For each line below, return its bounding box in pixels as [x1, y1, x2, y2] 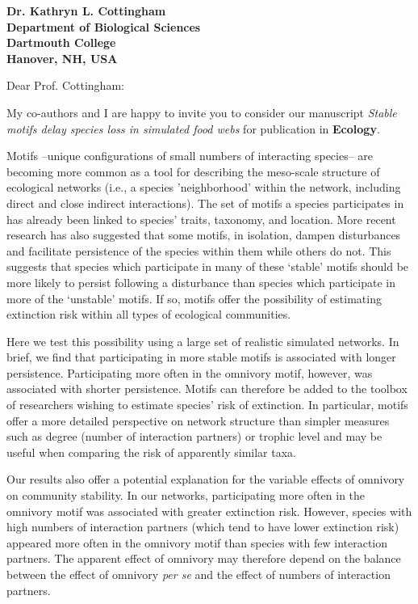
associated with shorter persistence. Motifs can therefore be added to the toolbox [6, 380, 408, 397]
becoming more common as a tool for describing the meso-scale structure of [6, 163, 380, 180]
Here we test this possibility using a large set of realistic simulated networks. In [6, 332, 399, 349]
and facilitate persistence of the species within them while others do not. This [6, 242, 391, 259]
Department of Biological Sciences [6, 18, 201, 35]
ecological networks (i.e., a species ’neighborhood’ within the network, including [6, 179, 401, 196]
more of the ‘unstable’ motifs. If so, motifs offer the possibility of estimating [6, 289, 382, 306]
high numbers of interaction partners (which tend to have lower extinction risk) [6, 518, 399, 535]
